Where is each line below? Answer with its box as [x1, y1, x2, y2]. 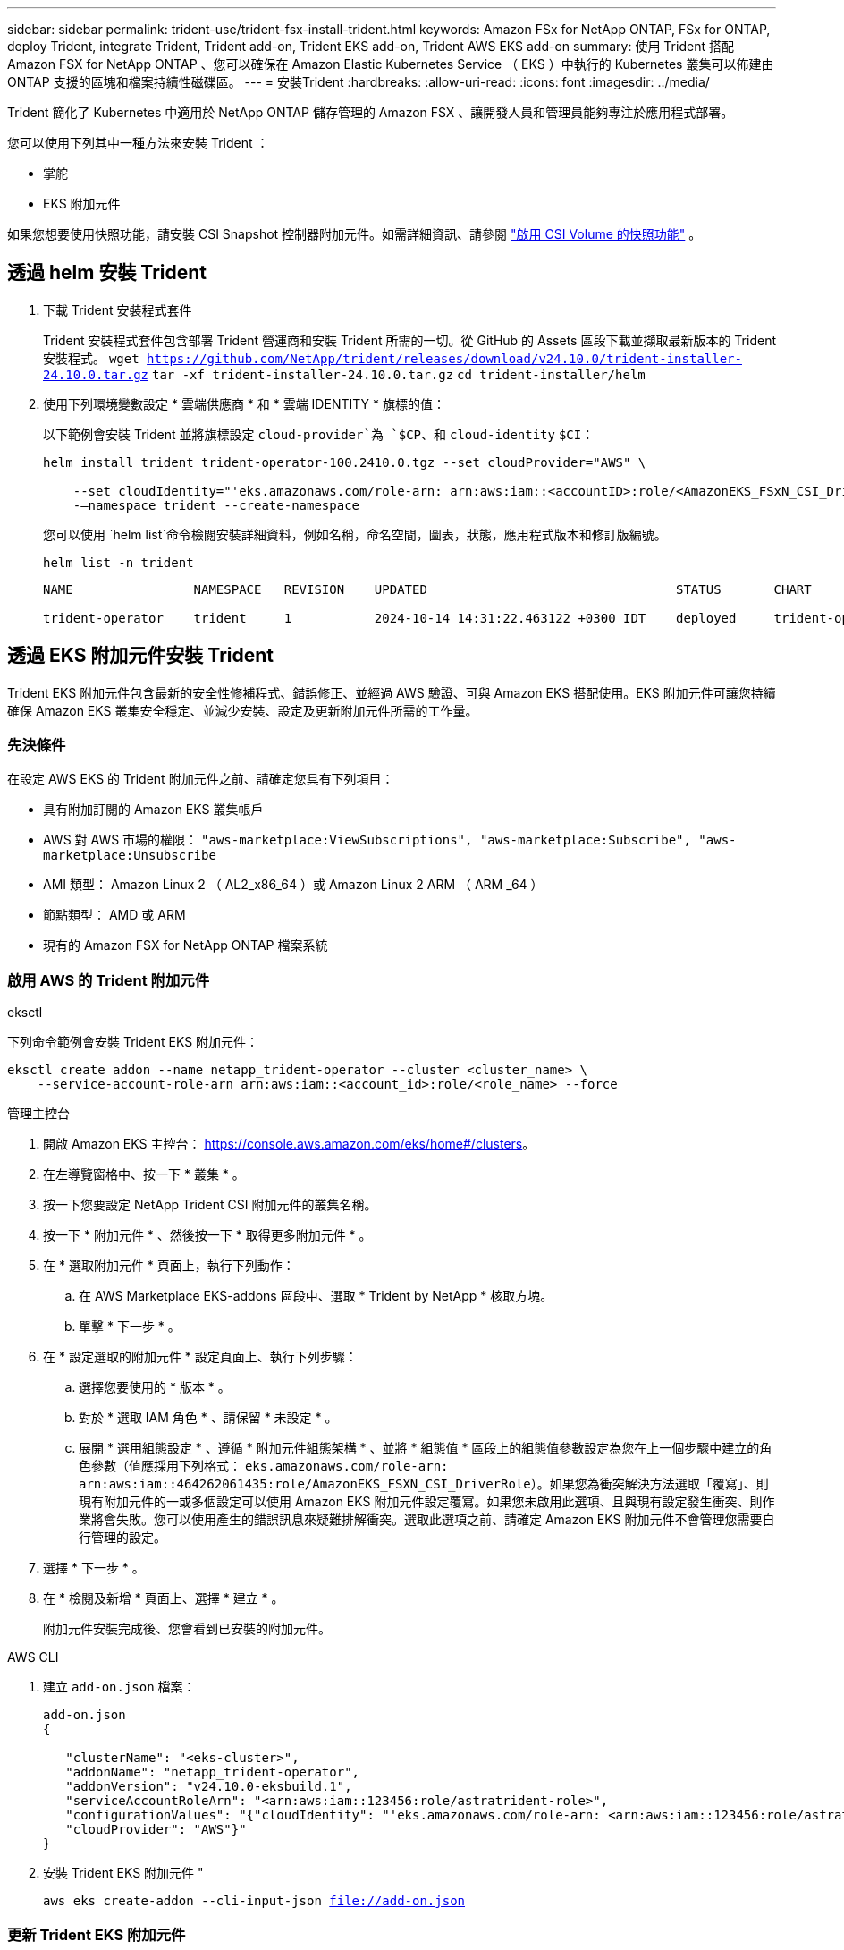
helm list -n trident [43, 555, 194, 570]
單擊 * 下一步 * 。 [79, 1318, 181, 1335]
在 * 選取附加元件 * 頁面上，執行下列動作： [43, 1258, 295, 1274]
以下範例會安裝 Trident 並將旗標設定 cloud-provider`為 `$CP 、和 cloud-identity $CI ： [43, 426, 595, 442]
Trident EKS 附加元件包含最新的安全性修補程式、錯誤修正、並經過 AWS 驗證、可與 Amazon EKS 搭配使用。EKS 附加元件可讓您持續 [7, 684, 776, 700]
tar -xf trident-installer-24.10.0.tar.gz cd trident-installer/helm [151, 367, 646, 382]
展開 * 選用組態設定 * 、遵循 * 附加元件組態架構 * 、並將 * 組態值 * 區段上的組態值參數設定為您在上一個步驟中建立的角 [79, 1440, 772, 1456]
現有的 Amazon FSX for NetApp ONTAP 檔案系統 [43, 937, 328, 954]
